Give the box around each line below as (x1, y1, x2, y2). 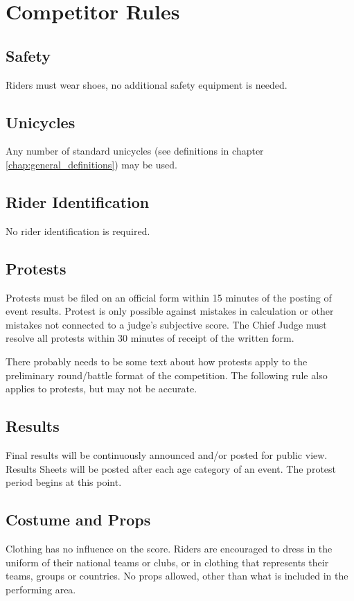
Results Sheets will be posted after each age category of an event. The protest (6, 461, 337, 476)
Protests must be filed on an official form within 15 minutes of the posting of (6, 290, 332, 304)
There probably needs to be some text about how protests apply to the (6, 354, 308, 368)
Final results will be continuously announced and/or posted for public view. (6, 447, 328, 462)
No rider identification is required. (6, 223, 150, 238)
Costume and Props (6, 509, 151, 530)
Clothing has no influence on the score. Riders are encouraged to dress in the (6, 541, 333, 555)
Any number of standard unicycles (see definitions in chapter (6, 143, 264, 158)
